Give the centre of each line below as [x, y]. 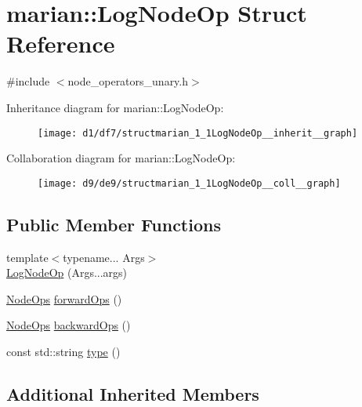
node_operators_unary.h [128, 81]
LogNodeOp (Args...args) [67, 273]
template [27, 257]
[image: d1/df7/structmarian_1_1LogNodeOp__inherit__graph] [198, 133]
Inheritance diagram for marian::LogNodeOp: [115, 107]
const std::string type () [63, 351]
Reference [61, 44]
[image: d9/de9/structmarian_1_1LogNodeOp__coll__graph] [189, 183]
